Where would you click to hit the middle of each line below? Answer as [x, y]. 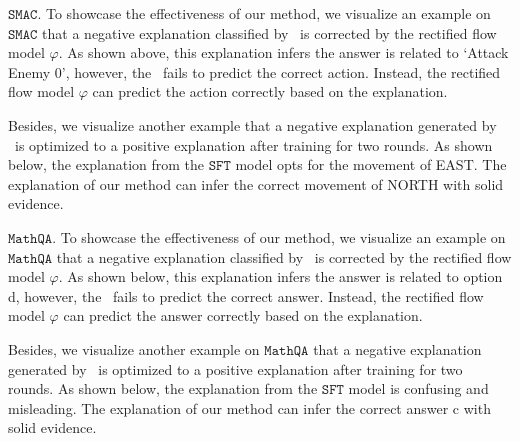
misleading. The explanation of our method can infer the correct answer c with [249, 407]
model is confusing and [418, 388]
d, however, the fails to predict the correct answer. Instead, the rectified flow [246, 295]
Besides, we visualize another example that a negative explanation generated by [252, 124]
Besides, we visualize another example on [134, 348]
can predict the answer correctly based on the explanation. [243, 315]
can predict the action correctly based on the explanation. [270, 91]
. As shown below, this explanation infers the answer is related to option [280, 276]
